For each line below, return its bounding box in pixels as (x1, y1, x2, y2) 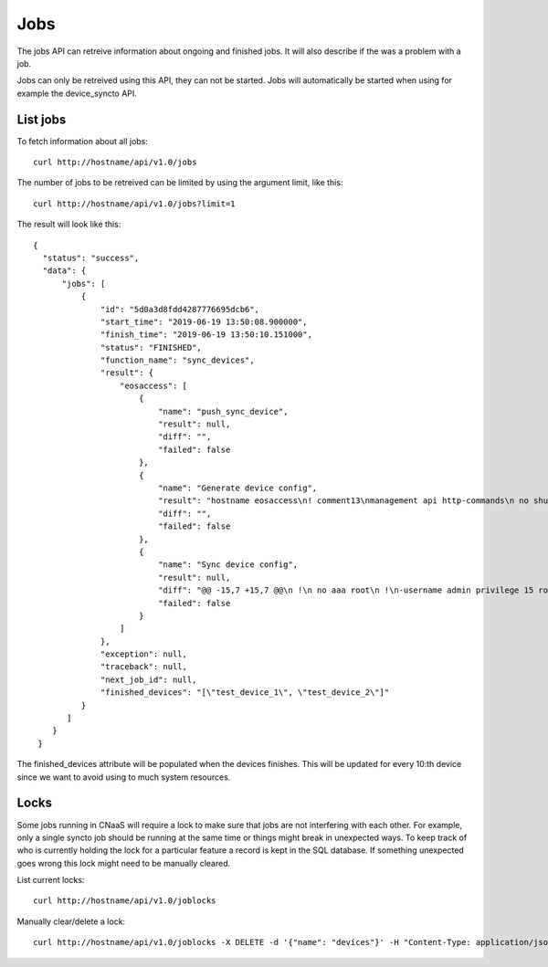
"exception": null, (100, 649, 187, 659)
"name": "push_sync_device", (158, 406, 289, 416)
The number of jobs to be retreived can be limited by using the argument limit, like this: (16, 177, 343, 188)
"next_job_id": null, (100, 674, 197, 685)
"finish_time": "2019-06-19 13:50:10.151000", (100, 330, 312, 340)
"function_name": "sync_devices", (100, 355, 255, 365)
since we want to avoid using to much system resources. (16, 772, 231, 783)
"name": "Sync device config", (158, 560, 299, 570)
